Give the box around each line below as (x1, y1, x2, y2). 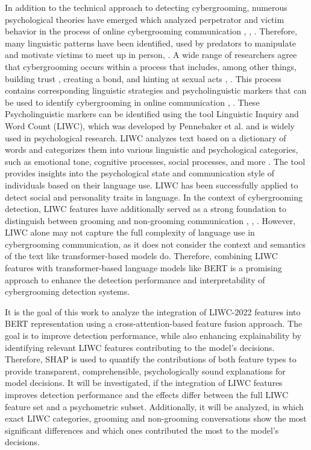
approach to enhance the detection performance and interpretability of (5, 273, 265, 286)
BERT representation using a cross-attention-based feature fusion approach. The (5, 317, 303, 330)
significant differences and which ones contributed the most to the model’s (5, 423, 279, 436)
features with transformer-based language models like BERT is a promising (5, 262, 282, 274)
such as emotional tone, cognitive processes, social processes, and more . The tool (5, 155, 306, 167)
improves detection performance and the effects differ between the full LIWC (5, 388, 289, 400)
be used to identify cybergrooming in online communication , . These (5, 95, 260, 108)
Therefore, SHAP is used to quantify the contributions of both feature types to (5, 353, 297, 365)
